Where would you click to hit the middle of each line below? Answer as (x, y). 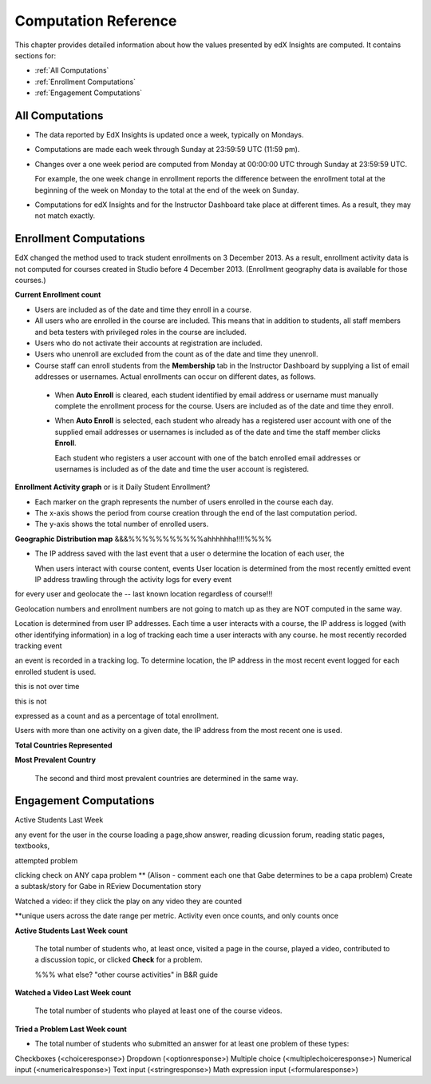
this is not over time (47, 687)
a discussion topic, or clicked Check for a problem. (119, 960)
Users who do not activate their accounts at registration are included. (148, 343)
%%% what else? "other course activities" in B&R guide (127, 974)
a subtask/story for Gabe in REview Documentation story (108, 887)
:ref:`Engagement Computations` (89, 93)
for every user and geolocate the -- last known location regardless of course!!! (144, 594)
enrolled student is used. (55, 672)
